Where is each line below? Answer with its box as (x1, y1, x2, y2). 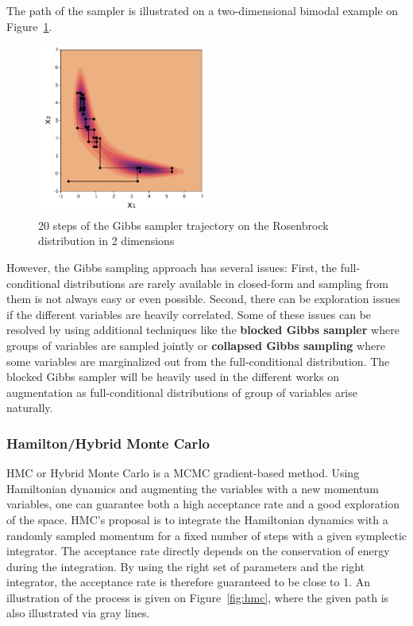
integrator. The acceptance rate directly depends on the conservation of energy (6, 542, 390, 559)
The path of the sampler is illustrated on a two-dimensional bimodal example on (6, 2, 399, 18)
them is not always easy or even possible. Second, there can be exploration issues (6, 290, 400, 307)
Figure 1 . (6, 17, 52, 34)
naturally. (6, 399, 53, 416)
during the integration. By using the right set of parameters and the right (6, 558, 365, 574)
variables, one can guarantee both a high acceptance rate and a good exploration (6, 496, 399, 512)
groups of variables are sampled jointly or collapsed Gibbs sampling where (6, 336, 385, 353)
